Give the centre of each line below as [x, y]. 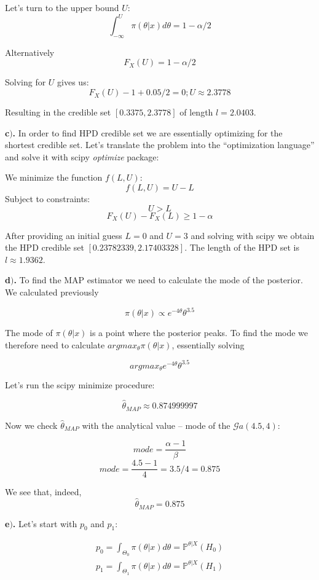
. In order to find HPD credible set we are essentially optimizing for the [148, 132]
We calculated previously [52, 292]
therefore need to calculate [55, 344]
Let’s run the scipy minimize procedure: [80, 385]
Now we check [31, 425]
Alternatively [30, 52]
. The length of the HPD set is [242, 247]
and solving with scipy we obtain [253, 235]
